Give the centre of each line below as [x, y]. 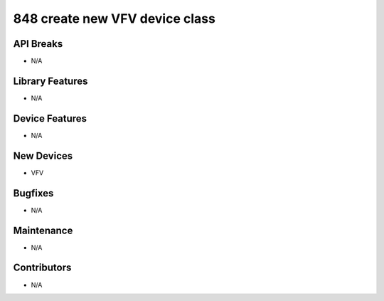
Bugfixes [33, 193]
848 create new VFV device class [114, 19]
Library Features [50, 81]
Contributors [42, 268]
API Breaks [38, 44]
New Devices [43, 155]
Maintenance [43, 230]
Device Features [50, 118]
